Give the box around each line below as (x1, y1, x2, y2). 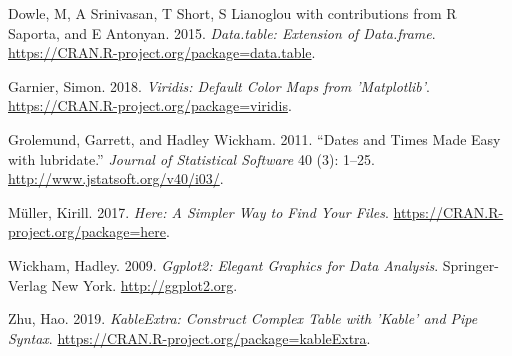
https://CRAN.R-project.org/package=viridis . (8, 95, 292, 116)
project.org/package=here (8, 221, 167, 242)
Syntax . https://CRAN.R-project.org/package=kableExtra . (8, 327, 371, 348)
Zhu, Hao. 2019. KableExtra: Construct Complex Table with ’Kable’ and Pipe (8, 308, 478, 329)
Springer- (442, 254, 499, 275)
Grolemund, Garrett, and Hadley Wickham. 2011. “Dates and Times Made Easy (8, 128, 501, 149)
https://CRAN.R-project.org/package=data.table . (8, 42, 316, 63)
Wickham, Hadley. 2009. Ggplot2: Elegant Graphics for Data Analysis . (8, 254, 439, 275)
